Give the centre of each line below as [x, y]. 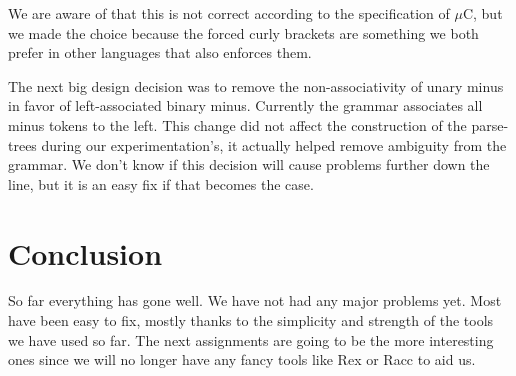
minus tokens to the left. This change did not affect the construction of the [237, 124]
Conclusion [85, 252]
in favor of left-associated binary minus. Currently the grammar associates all [245, 105]
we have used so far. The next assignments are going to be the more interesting [251, 339]
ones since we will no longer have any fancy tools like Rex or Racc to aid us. [242, 359]
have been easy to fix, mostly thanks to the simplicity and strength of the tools [251, 320]
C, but [482, 13]
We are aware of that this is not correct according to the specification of [229, 13]
